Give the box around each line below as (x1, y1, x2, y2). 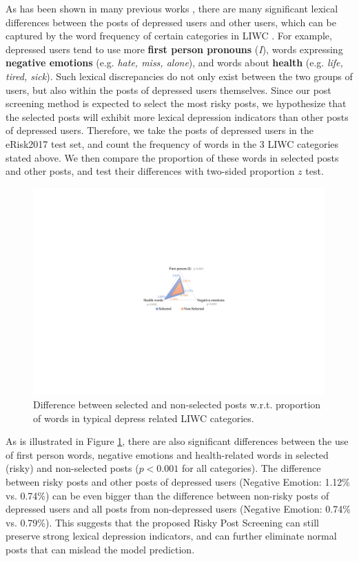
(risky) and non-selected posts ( (6, 461, 139, 475)
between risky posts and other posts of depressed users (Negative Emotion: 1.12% (6, 475, 350, 489)
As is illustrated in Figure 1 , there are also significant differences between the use (6, 434, 349, 448)
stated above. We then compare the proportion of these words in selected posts (6, 150, 339, 164)
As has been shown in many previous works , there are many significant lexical (6, 1, 338, 15)
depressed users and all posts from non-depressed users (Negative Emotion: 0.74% (6, 502, 351, 516)
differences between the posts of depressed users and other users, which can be (6, 15, 336, 29)
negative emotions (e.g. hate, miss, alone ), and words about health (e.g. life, (6, 55, 343, 70)
